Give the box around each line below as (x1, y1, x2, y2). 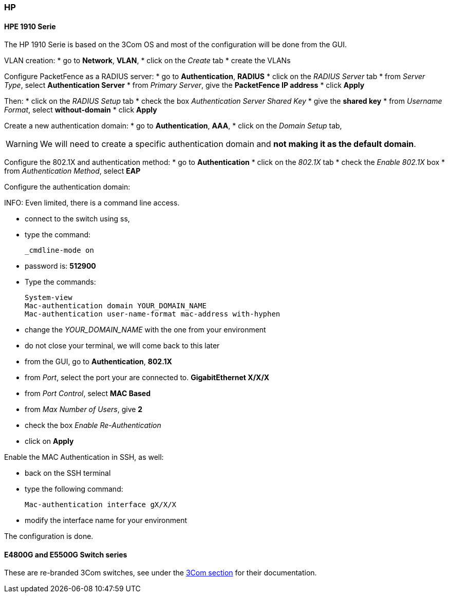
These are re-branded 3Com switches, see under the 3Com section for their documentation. (4, 568, 317, 577)
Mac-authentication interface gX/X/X (25, 500, 177, 509)
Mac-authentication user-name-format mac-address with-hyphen (25, 310, 280, 319)
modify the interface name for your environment (25, 516, 188, 525)
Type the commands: (25, 277, 96, 287)
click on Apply (25, 437, 74, 446)
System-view (25, 293, 72, 302)
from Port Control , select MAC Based (25, 389, 151, 398)
